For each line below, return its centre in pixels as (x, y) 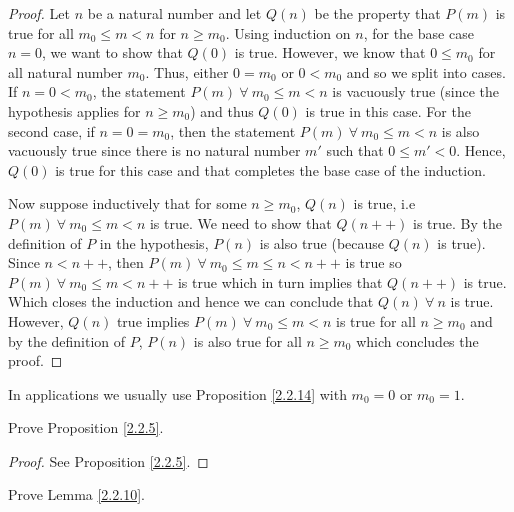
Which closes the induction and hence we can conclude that (191, 301)
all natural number (65, 71)
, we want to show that (112, 52)
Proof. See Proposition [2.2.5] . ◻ (108, 460)
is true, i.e (384, 203)
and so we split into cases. (426, 71)
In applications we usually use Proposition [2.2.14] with (177, 393)
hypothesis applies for (74, 110)
